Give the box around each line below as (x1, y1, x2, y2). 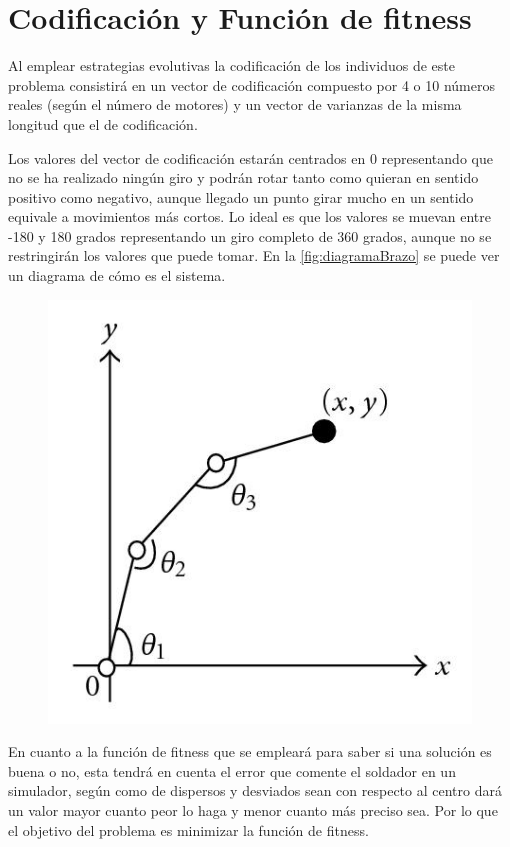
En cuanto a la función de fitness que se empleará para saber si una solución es (8, 741, 492, 762)
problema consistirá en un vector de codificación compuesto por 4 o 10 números (8, 74, 495, 95)
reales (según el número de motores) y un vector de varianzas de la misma (8, 94, 462, 115)
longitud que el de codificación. (8, 113, 198, 134)
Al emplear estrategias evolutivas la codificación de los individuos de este (8, 55, 455, 76)
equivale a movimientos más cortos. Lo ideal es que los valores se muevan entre (8, 206, 491, 227)
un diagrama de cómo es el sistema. (8, 265, 226, 286)
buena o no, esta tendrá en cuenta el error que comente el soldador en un (8, 760, 456, 781)
